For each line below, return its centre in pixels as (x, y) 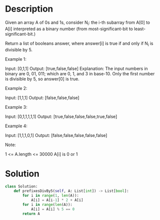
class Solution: (21, 186)
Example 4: (16, 126)
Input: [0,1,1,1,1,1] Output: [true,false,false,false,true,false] (61, 116)
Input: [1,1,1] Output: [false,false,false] (42, 98)
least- (140, 29)
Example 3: (16, 107)
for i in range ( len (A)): (48, 204)
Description (29, 9)
